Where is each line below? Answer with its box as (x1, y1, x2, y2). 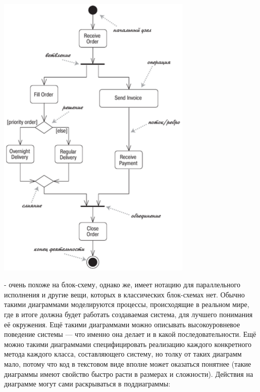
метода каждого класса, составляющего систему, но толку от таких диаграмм (4, 349, 242, 359)
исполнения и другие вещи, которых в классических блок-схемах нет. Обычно (4, 289, 245, 299)
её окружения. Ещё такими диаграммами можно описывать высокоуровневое (4, 319, 240, 329)
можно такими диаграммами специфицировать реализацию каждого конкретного (4, 338, 251, 349)
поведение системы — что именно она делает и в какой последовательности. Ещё (4, 329, 256, 339)
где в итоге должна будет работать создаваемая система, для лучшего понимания (4, 309, 253, 320)
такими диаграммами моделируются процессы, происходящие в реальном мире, (4, 299, 249, 310)
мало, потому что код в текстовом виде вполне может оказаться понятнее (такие (4, 359, 251, 369)
